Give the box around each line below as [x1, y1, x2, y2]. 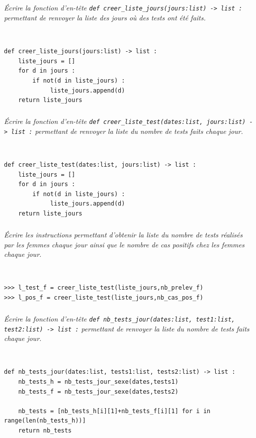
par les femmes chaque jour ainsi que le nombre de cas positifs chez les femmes [4, 239, 245, 249]
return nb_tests [18, 427, 72, 434]
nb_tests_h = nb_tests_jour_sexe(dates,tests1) [18, 378, 178, 386]
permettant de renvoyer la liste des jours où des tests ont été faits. [4, 12, 206, 23]
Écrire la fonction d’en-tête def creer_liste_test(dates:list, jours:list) [4, 116, 246, 126]
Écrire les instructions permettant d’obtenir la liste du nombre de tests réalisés [4, 229, 243, 239]
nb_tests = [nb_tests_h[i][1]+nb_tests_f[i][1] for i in [18, 407, 211, 415]
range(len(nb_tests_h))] [4, 417, 86, 425]
